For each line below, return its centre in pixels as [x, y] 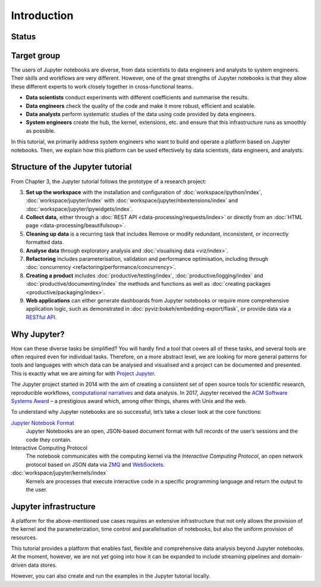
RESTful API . [41, 317]
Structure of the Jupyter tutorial [71, 167]
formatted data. [45, 242]
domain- [292, 557]
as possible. [41, 130]
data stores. [43, 565]
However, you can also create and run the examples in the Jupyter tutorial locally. [111, 576]
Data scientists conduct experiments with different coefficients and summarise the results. [137, 98]
